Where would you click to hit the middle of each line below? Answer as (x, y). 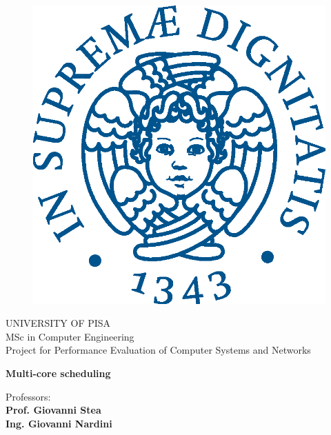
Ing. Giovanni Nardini (59, 423)
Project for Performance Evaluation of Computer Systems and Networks (158, 350)
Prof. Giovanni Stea (53, 410)
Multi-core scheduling (58, 373)
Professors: (28, 396)
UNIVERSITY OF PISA (58, 323)
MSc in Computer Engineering (70, 336)
